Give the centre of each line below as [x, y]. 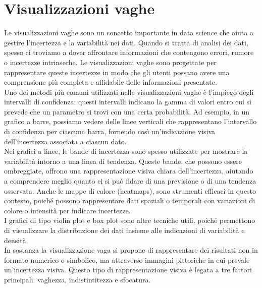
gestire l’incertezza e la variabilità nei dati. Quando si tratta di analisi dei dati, [126, 42]
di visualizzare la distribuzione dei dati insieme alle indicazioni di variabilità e [124, 230]
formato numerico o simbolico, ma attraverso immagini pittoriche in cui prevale [127, 260]
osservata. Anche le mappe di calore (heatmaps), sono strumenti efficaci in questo [130, 190]
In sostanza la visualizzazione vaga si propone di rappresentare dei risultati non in [131, 250]
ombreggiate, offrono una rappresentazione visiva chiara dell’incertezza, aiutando [129, 171]
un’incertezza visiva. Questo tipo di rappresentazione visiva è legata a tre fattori [128, 270]
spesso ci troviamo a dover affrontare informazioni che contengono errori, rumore [129, 52]
